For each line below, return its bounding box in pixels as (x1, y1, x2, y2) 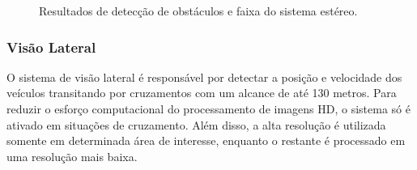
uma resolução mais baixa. (6, 147, 138, 164)
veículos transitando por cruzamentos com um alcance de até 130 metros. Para (6, 84, 397, 101)
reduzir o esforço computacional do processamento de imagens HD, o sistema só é (6, 100, 411, 117)
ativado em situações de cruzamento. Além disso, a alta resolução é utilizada (6, 116, 386, 133)
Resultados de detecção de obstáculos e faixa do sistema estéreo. (39, 2, 358, 19)
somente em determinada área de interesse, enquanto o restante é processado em (6, 132, 406, 149)
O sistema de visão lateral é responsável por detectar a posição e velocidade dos (6, 68, 402, 85)
